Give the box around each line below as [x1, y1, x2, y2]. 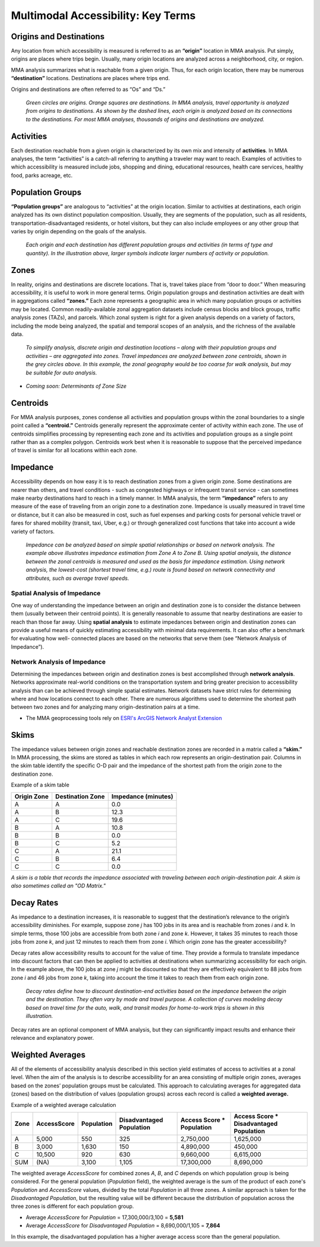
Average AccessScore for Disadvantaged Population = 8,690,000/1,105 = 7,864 [25, 1222, 220, 1229]
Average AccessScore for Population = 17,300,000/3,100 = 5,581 [25, 1214, 184, 1221]
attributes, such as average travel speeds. [25, 575, 130, 582]
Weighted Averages [11, 1049, 86, 1059]
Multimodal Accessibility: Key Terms [11, 9, 196, 22]
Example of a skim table [11, 781, 69, 789]
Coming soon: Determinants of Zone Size [25, 382, 127, 389]
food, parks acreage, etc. [11, 172, 73, 179]
